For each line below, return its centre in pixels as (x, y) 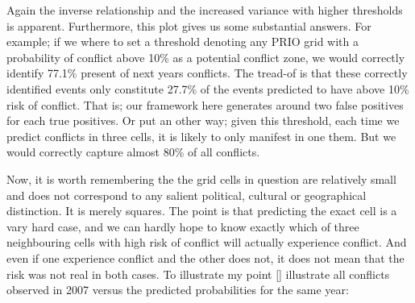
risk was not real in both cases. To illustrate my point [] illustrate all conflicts (198, 274)
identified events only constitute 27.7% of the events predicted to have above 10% (208, 88)
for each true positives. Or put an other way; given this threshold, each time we (203, 120)
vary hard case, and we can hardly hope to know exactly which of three (183, 226)
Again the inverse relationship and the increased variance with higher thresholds (205, 10)
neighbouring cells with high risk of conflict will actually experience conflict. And (207, 242)
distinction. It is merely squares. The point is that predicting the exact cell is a (202, 211)
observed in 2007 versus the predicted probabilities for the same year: (178, 290)
